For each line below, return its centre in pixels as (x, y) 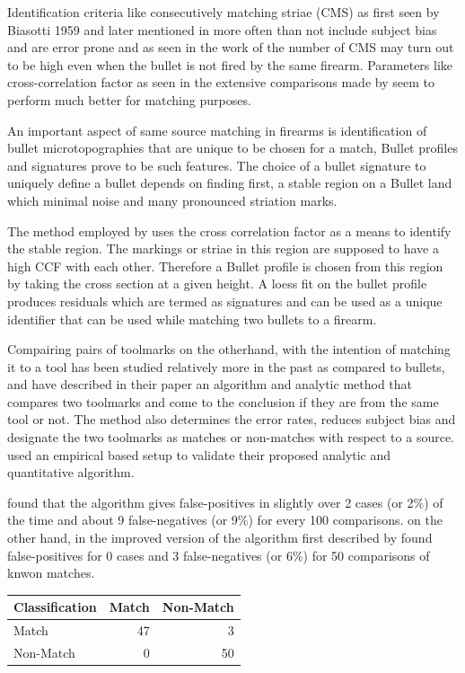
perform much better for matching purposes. (129, 99)
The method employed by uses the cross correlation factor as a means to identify (229, 230)
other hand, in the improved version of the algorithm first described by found (220, 538)
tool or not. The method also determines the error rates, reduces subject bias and (232, 419)
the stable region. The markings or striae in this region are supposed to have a (223, 248)
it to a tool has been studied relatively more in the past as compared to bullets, (226, 366)
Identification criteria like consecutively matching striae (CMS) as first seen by (224, 12)
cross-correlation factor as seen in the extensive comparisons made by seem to (221, 82)
